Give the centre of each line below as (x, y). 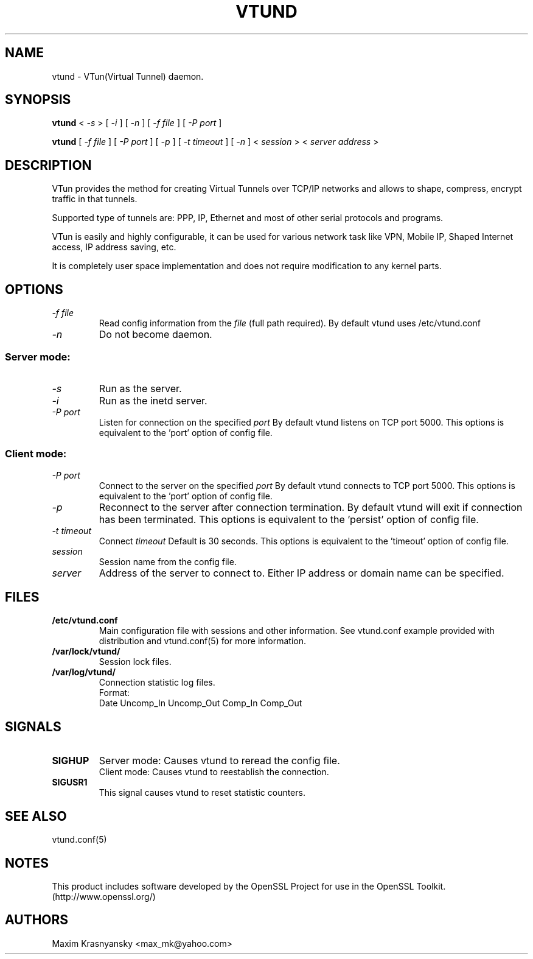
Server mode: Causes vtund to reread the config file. (219, 761)
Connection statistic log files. (157, 683)
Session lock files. (135, 662)
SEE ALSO (36, 816)
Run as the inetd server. (153, 400)
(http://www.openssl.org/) (104, 897)
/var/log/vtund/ (84, 672)
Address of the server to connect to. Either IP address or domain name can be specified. (301, 573)
